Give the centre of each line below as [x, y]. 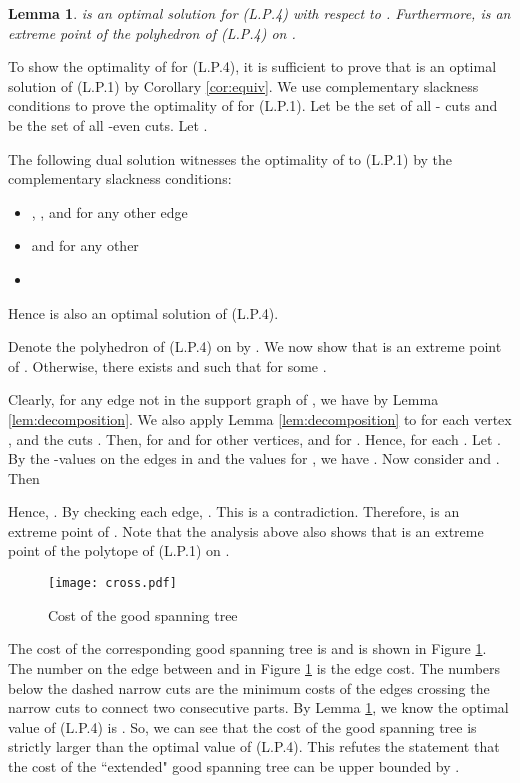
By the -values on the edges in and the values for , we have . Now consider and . [254, 458]
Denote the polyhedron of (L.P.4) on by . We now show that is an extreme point [255, 346]
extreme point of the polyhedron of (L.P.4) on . [152, 32]
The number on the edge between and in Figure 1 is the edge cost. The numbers [254, 667]
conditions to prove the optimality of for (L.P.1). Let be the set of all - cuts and [253, 105]
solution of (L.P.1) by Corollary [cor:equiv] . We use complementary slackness [243, 85]
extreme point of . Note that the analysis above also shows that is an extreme [246, 530]
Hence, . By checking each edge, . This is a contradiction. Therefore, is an [234, 511]
